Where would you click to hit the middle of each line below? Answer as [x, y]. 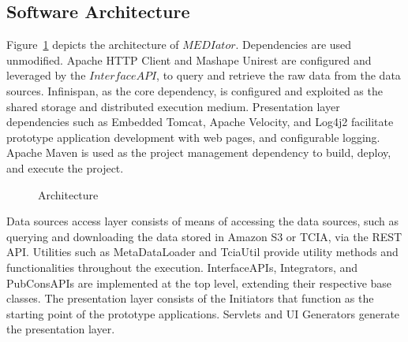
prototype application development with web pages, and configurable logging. [193, 137]
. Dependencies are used [294, 45]
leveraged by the [46, 75]
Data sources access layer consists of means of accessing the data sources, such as [203, 221]
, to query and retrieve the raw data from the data [279, 75]
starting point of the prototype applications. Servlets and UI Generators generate [203, 313]
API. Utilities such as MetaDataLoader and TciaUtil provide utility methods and [202, 252]
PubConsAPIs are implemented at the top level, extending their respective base [199, 283]
